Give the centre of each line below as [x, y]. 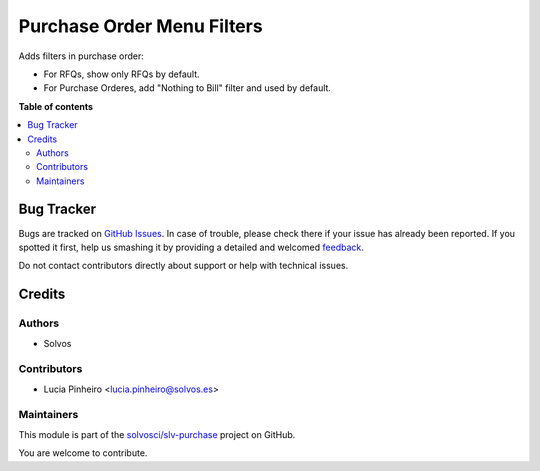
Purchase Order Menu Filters [141, 26]
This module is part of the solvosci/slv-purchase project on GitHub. [157, 434]
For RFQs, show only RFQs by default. [121, 74]
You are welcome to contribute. [83, 453]
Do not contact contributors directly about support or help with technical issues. [183, 266]
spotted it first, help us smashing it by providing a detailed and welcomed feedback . [191, 247]
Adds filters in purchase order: [81, 56]
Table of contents [56, 106]
